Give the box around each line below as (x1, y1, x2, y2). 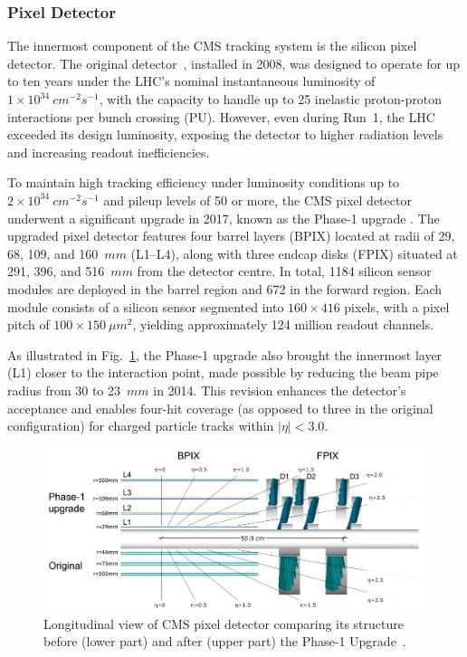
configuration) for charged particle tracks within (7, 416, 274, 435)
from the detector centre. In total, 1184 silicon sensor (137, 262, 432, 281)
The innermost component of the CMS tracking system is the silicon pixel (7, 36, 417, 55)
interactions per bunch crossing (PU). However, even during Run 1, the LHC (7, 107, 435, 126)
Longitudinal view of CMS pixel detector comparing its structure (43, 614, 404, 633)
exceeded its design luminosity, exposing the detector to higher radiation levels (7, 125, 443, 144)
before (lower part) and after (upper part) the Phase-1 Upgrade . (43, 632, 406, 651)
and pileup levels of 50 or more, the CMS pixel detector (103, 190, 412, 209)
